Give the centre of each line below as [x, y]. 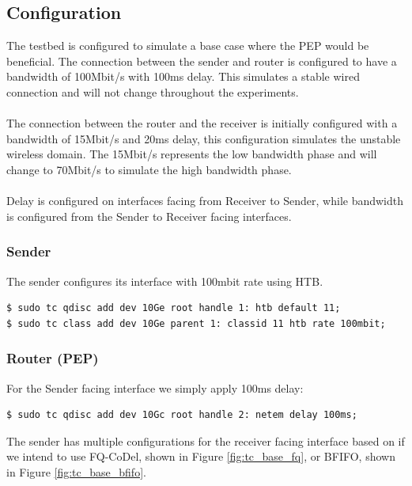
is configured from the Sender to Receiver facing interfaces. [149, 216]
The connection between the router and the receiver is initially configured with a [202, 123]
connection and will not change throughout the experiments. [153, 91]
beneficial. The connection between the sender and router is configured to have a [202, 61]
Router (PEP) [53, 358]
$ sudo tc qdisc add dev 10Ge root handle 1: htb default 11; [174, 308]
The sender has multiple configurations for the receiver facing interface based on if [206, 440]
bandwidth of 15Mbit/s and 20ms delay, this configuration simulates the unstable [204, 138]
